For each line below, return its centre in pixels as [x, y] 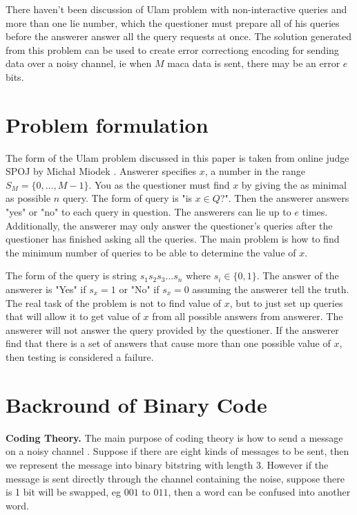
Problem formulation [107, 124]
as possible [28, 198]
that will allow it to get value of [73, 316]
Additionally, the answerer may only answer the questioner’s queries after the [169, 225]
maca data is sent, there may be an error [254, 63]
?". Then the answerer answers [284, 198]
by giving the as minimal [294, 184]
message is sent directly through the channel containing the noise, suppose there [175, 478]
